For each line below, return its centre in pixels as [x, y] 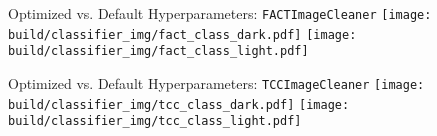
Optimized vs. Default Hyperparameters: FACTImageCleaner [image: [220, 13]
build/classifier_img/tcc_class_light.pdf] [155, 121]
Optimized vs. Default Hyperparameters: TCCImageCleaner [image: [216, 82]
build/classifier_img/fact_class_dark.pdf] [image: [182, 34]
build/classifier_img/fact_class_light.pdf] [158, 51]
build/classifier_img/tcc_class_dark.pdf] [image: [179, 104]
